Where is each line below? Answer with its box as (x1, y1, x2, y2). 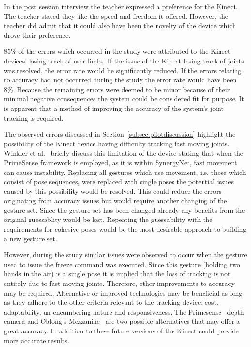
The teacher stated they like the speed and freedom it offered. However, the (4, 11, 229, 21)
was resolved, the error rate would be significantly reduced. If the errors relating (4, 65, 242, 75)
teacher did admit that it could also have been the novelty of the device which (4, 20, 236, 31)
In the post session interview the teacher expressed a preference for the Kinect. (4, 1, 238, 11)
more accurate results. (4, 335, 69, 345)
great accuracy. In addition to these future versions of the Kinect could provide (4, 326, 239, 335)
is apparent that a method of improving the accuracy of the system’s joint (4, 103, 224, 113)
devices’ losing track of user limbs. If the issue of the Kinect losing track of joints (4, 55, 244, 65)
